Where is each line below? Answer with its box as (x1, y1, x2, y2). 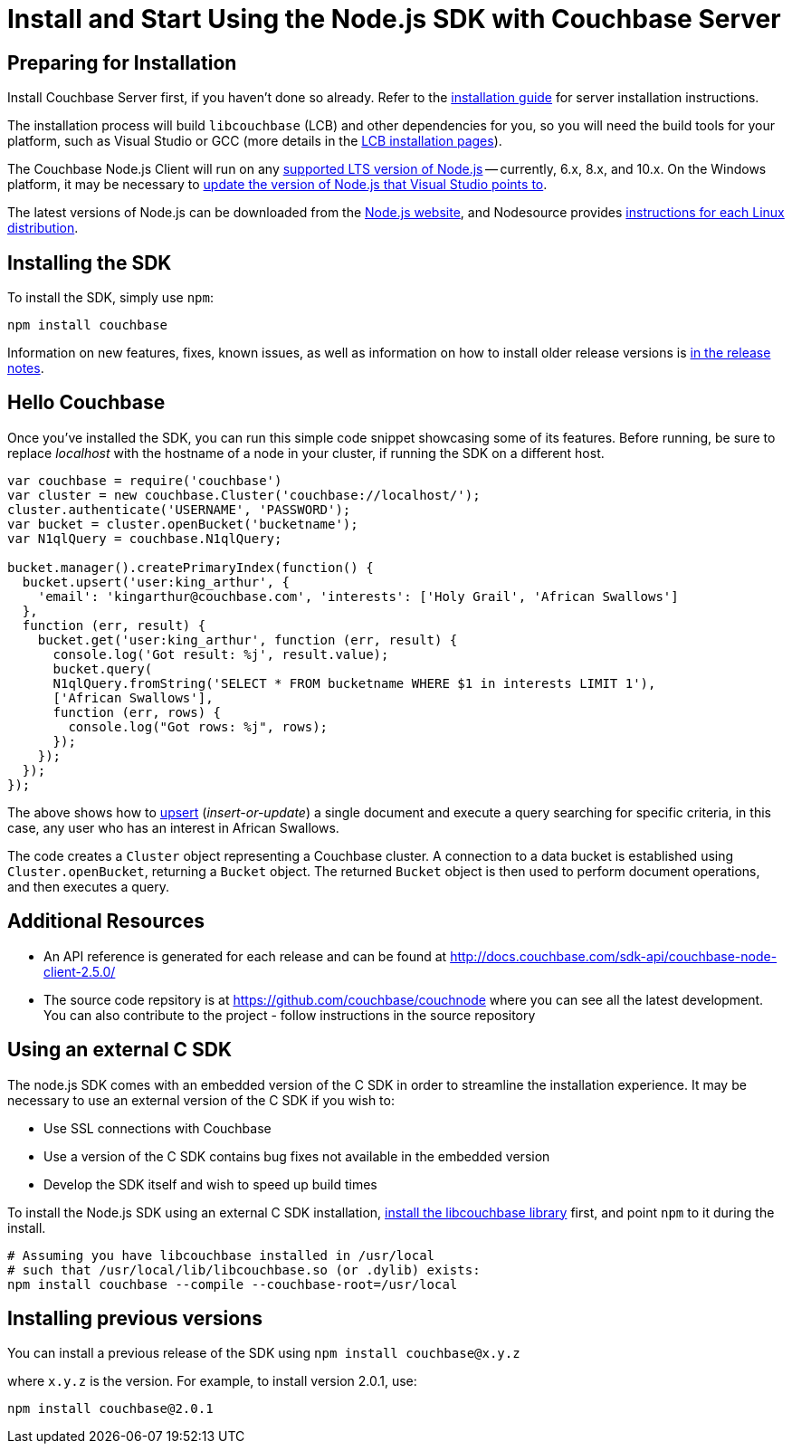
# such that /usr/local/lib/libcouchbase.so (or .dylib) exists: (7, 1262, 481, 1277)
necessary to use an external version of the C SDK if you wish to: (7, 1092, 395, 1108)
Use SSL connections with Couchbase (43, 1120, 272, 1136)
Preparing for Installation (7, 51, 237, 74)
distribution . (7, 220, 79, 236)
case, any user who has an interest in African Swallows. (7, 819, 339, 835)
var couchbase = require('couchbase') (7, 473, 282, 488)
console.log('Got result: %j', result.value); (52, 646, 389, 662)
